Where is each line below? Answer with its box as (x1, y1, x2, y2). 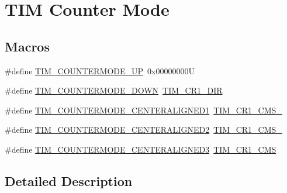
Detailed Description (5, 171, 133, 189)
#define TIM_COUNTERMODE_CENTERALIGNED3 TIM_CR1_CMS (5, 143, 276, 155)
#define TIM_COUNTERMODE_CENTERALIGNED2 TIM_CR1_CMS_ (5, 123, 282, 136)
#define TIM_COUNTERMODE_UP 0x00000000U (5, 64, 195, 77)
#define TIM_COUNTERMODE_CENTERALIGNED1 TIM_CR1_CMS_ (5, 104, 282, 116)
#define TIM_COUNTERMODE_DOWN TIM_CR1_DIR (5, 84, 223, 96)
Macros (5, 37, 50, 55)
